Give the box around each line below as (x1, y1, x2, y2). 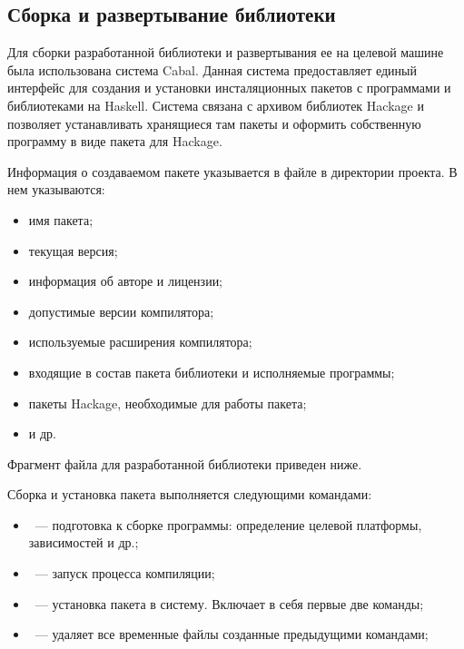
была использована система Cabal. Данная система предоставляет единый (7, 60, 418, 79)
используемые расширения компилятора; (28, 332, 252, 351)
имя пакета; (28, 210, 94, 229)
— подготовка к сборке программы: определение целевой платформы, (35, 515, 422, 534)
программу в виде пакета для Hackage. (7, 132, 222, 151)
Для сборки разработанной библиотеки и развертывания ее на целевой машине (7, 43, 444, 62)
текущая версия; (28, 241, 118, 260)
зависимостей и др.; (28, 533, 139, 552)
